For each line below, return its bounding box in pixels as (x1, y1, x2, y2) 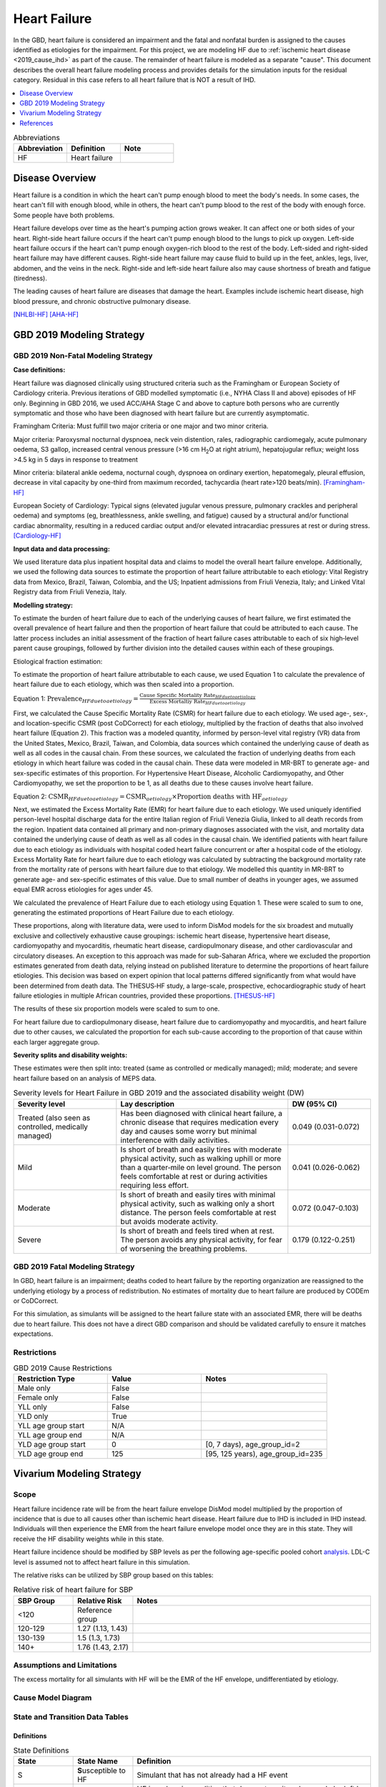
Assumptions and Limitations (13, 1660, 117, 1670)
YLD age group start (17, 1439, 86, 1449)
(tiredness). (13, 274, 48, 282)
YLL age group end (17, 1430, 82, 1440)
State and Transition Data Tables (13, 1712, 129, 1722)
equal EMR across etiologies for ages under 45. (13, 885, 153, 893)
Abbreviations (13, 133, 60, 143)
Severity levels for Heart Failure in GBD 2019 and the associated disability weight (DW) (13, 1088, 305, 1098)
